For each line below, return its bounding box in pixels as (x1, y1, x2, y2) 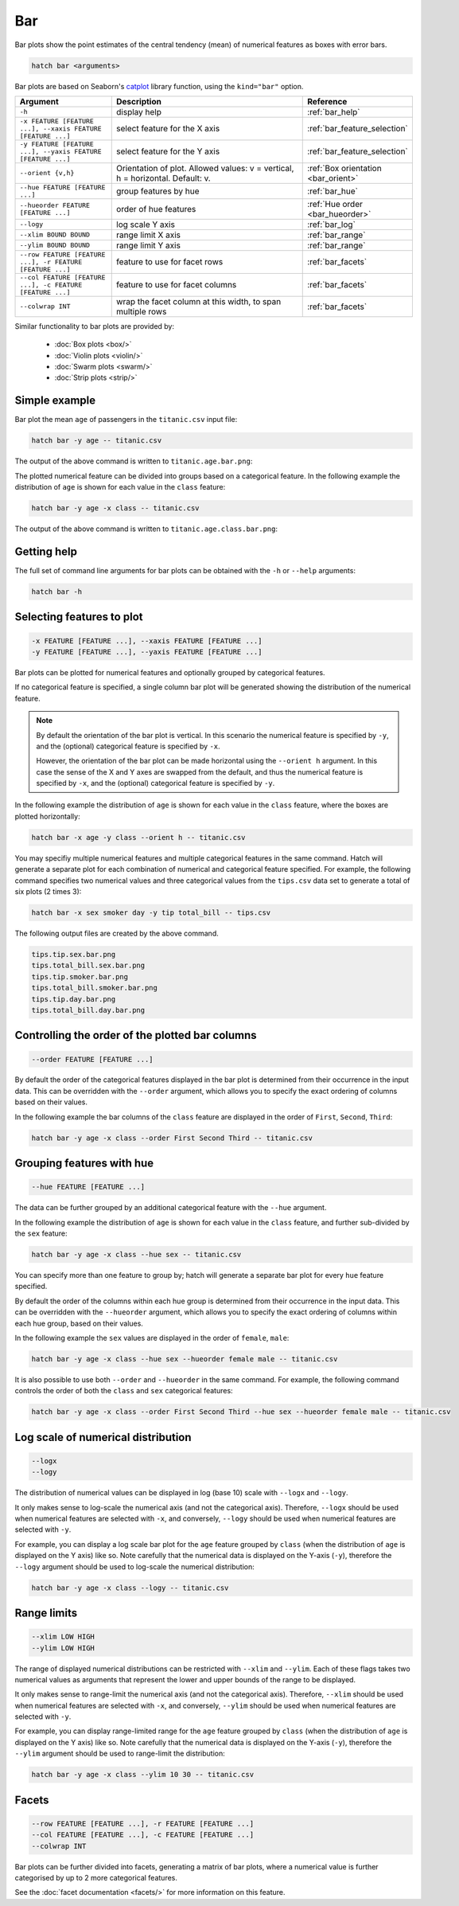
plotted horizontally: (14, 811, 80, 821)
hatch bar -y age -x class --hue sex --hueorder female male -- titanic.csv (31, 1354, 338, 1363)
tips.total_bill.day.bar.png (31, 1006, 146, 1014)
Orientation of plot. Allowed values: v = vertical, (116, 162, 294, 174)
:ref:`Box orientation (307, 162, 382, 174)
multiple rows (116, 306, 167, 317)
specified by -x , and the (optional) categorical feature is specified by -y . (36, 779, 275, 788)
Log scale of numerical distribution (14, 1430, 192, 1444)
